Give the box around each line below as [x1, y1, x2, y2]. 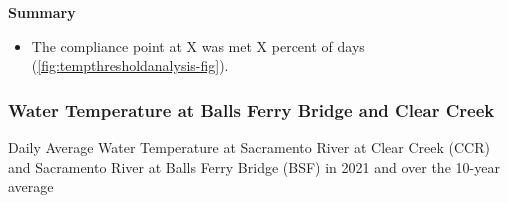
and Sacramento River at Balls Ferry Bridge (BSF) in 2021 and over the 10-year [8, 156, 500, 177]
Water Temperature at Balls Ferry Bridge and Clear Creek [8, 97, 495, 122]
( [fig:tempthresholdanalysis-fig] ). [31, 55, 229, 76]
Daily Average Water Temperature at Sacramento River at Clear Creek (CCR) [8, 137, 490, 157]
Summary [8, 2, 76, 22]
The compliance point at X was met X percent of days [31, 35, 365, 56]
